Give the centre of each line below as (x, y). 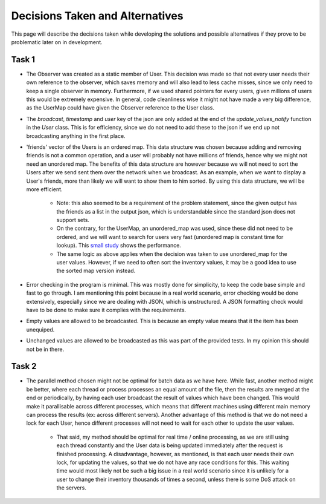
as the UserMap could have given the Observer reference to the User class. (120, 108)
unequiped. (40, 329)
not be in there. (45, 349)
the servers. (72, 488)
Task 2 (24, 366)
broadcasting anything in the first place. (76, 136)
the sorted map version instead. (96, 271)
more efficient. (44, 189)
